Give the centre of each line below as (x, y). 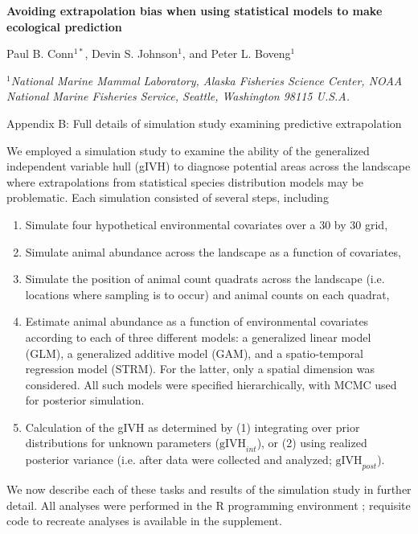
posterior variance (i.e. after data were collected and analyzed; (178, 460)
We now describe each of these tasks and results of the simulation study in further (209, 489)
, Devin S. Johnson (131, 53)
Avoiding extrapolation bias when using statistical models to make (195, 10)
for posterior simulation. (85, 400)
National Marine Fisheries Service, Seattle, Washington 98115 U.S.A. (178, 96)
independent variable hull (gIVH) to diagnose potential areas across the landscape (209, 166)
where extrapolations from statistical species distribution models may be (185, 181)
